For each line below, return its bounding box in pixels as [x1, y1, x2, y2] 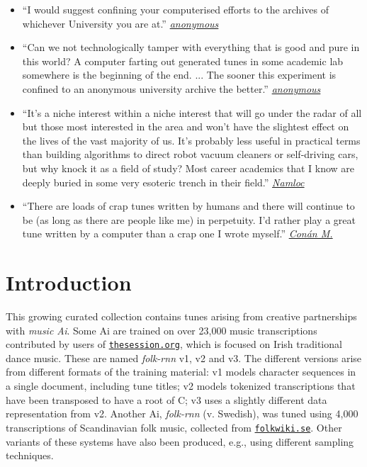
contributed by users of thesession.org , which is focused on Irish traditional [6, 337, 342, 351]
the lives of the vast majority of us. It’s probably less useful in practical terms [22, 133, 361, 147]
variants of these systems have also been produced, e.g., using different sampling [6, 434, 354, 449]
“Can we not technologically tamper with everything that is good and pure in [22, 40, 360, 55]
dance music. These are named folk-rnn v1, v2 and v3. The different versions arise [6, 350, 362, 365]
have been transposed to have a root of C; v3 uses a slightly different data [6, 392, 327, 407]
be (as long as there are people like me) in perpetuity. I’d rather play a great [22, 212, 356, 227]
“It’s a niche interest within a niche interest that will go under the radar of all [22, 105, 362, 120]
